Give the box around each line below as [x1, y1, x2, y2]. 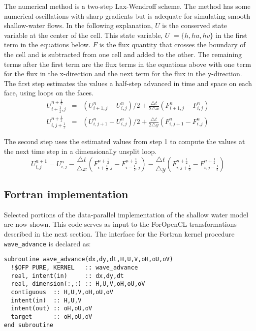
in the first [215, 30, 248, 40]
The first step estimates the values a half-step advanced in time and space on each [4, 78, 252, 88]
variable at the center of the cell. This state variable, [4, 30, 163, 40]
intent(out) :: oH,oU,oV [11, 305, 92, 312]
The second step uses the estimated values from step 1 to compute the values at [4, 136, 245, 147]
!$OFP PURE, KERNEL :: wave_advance [11, 264, 138, 271]
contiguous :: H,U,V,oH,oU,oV [11, 288, 113, 296]
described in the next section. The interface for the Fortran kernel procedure [4, 229, 235, 239]
